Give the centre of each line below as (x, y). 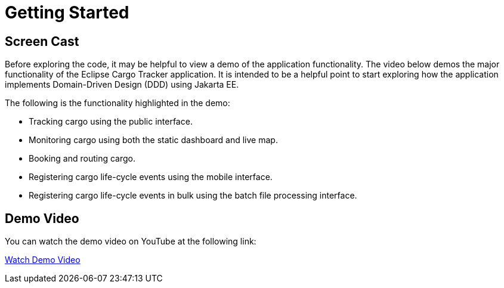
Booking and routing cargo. (82, 159)
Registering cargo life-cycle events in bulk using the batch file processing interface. (193, 196)
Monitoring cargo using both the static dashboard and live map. (153, 140)
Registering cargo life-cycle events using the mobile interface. (151, 177)
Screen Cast (42, 41)
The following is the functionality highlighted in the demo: (118, 103)
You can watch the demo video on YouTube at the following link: (131, 241)
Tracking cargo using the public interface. (111, 122)
